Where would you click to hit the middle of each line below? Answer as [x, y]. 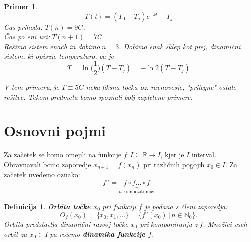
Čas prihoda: [23, 27]
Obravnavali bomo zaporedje [48, 164]
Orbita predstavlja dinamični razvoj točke [66, 224]
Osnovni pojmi [55, 131]
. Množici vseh [225, 224]
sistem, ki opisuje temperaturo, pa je [59, 56]
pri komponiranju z [169, 224]
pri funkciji [119, 206]
